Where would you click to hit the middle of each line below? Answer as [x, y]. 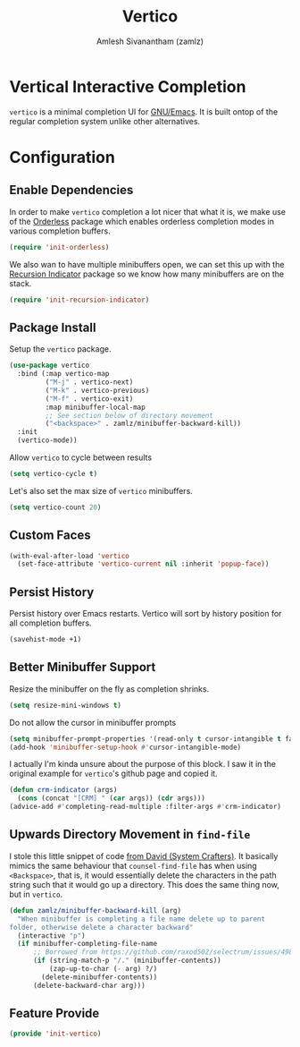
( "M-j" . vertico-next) [89, 382]
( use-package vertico [50, 366]
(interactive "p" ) [52, 936]
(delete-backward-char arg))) [89, 985]
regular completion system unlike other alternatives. [105, 121]
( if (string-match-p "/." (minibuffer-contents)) [127, 961]
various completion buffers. [60, 231]
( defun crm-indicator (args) [63, 790]
